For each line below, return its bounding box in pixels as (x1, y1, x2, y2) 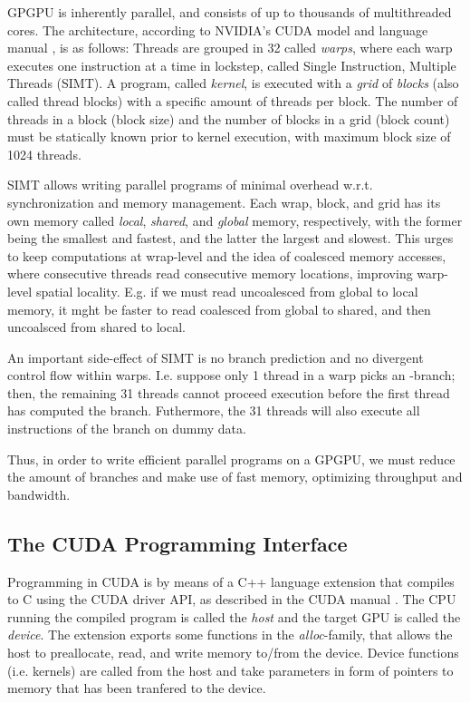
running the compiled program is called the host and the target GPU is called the (7, 607, 461, 626)
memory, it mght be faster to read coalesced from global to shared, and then (7, 299, 431, 318)
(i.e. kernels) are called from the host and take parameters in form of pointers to (7, 660, 454, 679)
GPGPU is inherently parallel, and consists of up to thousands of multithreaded (7, 3, 452, 21)
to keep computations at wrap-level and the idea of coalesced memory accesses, (7, 246, 446, 265)
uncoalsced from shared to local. (7, 317, 187, 337)
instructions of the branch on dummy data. (7, 419, 246, 438)
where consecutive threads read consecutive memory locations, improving (7, 264, 413, 283)
